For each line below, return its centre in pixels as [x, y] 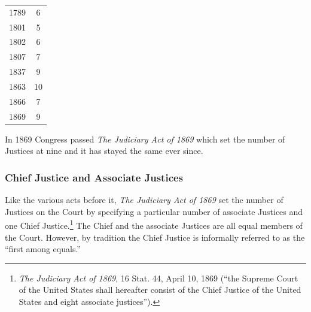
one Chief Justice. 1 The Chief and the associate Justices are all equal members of [154, 224]
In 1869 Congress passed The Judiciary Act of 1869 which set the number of [145, 139]
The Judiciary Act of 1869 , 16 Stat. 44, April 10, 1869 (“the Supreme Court [158, 278]
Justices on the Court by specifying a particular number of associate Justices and [154, 211]
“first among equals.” [43, 249]
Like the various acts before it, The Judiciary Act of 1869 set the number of [144, 200]
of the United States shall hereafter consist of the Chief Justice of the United [160, 290]
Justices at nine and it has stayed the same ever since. [104, 151]
